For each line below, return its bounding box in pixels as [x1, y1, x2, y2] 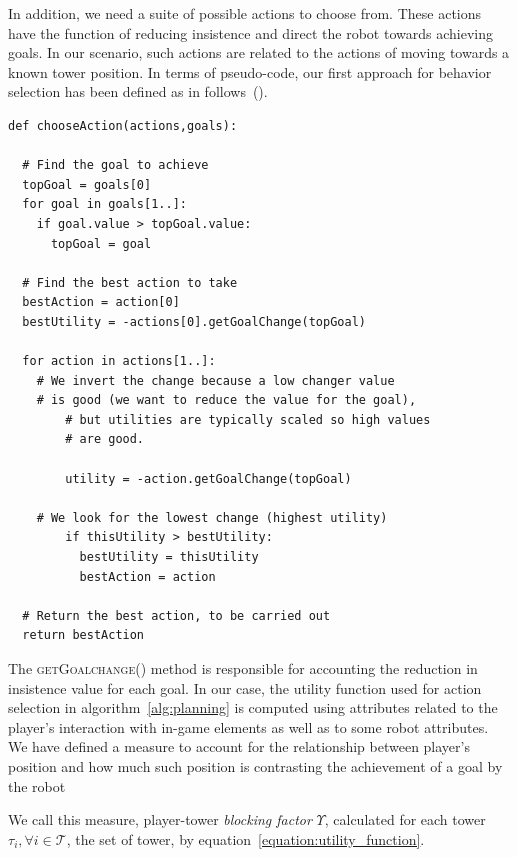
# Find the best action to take [22, 275, 238, 290]
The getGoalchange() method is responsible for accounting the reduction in [8, 658, 478, 678]
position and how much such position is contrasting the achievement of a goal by [8, 755, 503, 776]
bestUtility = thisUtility [79, 550, 259, 565]
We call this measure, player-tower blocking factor [8, 809, 312, 830]
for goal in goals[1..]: [22, 197, 187, 212]
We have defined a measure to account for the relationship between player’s [8, 736, 470, 757]
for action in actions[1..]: [22, 354, 216, 369]
